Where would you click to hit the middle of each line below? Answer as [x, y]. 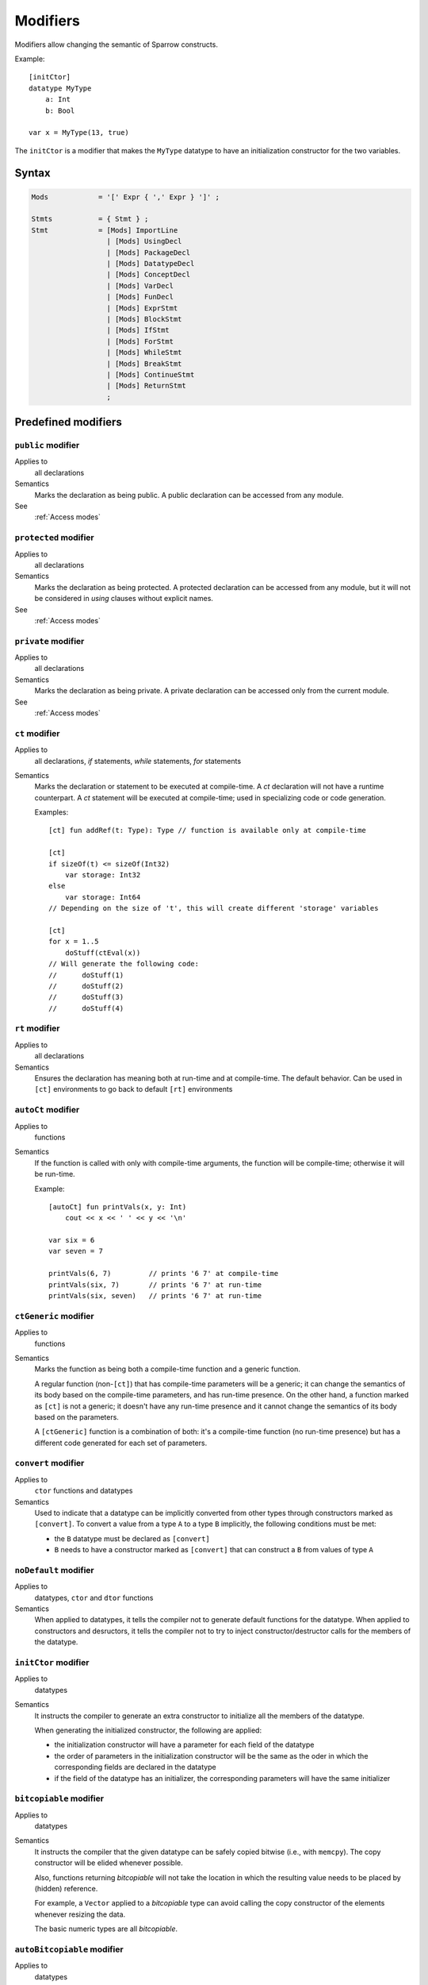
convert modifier [50, 1463]
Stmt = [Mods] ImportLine [105, 230]
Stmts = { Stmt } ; [90, 219]
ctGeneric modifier [54, 1316]
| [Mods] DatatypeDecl [151, 264]
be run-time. [55, 1174]
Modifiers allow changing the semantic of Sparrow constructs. [116, 44]
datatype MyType [60, 88]
